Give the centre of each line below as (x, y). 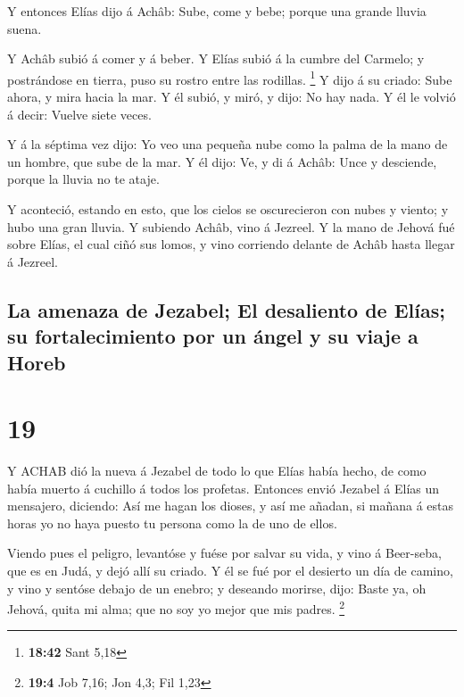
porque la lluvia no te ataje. (83, 179)
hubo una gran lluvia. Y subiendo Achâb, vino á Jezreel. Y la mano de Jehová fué (231, 226)
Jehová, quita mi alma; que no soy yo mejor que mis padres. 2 (176, 607)
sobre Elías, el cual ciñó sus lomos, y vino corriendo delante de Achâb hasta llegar (231, 244)
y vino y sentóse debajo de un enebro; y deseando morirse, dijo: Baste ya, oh (217, 588)
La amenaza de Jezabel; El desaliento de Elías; (226, 309)
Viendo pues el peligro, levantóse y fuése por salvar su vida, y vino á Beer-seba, (224, 553)
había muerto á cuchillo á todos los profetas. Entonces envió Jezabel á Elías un (224, 488)
